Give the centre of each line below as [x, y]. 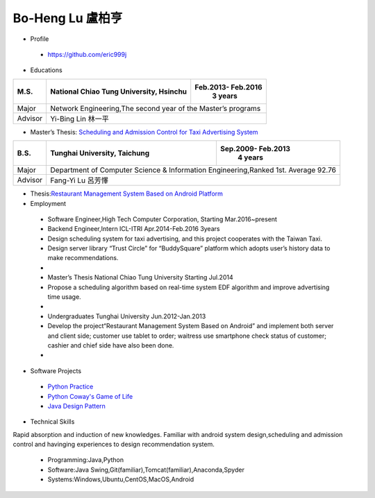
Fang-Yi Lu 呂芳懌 [80, 180]
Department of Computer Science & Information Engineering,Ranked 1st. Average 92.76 [193, 170]
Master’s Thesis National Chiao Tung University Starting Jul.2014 [140, 277]
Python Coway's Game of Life [90, 396]
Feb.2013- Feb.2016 [229, 87]
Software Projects [56, 370]
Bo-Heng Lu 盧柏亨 [68, 18]
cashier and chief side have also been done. [111, 345]
